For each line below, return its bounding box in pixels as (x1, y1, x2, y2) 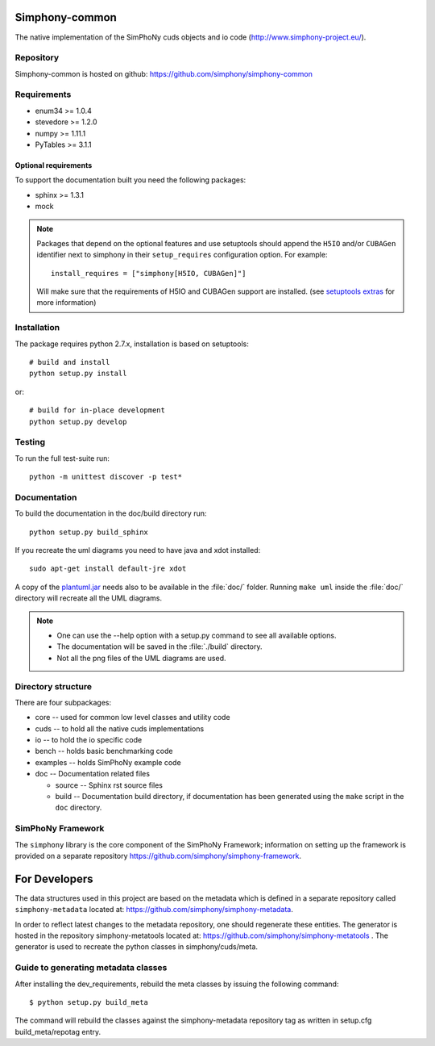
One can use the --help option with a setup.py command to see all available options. (56, 630, 337, 640)
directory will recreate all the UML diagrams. (14, 593, 163, 603)
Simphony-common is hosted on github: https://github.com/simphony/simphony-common (14, 69, 313, 78)
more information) (36, 298, 97, 308)
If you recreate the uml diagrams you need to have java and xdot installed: (14, 546, 261, 555)
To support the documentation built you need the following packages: (14, 175, 246, 185)
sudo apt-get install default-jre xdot (29, 564, 187, 573)
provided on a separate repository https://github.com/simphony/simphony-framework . (14, 851, 302, 860)
